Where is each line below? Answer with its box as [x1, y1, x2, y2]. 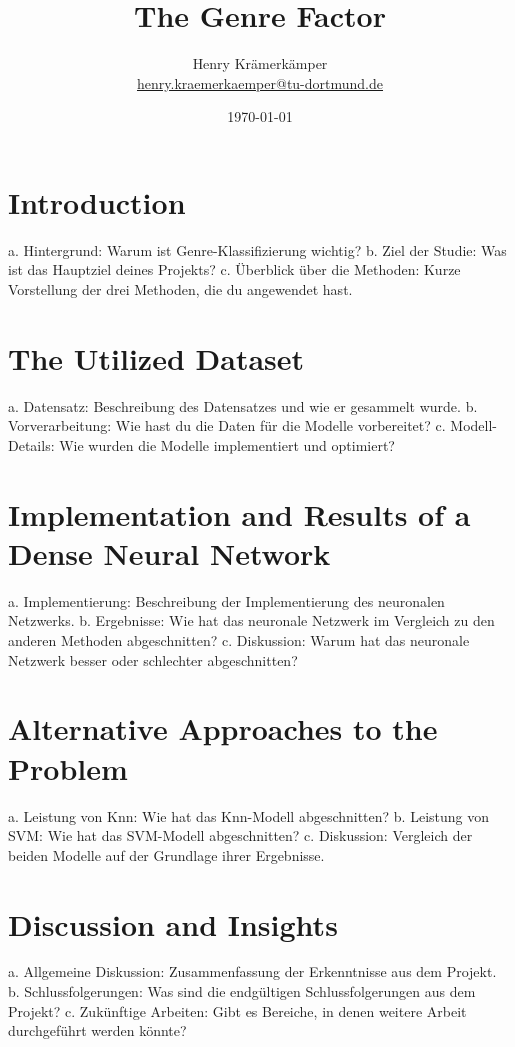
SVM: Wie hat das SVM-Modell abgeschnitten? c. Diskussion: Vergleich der [8, 825, 473, 846]
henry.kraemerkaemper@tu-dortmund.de [136, 72, 384, 93]
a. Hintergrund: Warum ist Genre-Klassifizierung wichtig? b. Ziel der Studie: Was [8, 239, 507, 260]
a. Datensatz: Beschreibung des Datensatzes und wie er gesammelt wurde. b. [8, 395, 478, 416]
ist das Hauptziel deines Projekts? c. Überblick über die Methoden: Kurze [8, 259, 461, 280]
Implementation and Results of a [8, 493, 471, 534]
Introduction [8, 181, 186, 222]
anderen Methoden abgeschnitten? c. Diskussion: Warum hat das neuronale [8, 630, 470, 651]
